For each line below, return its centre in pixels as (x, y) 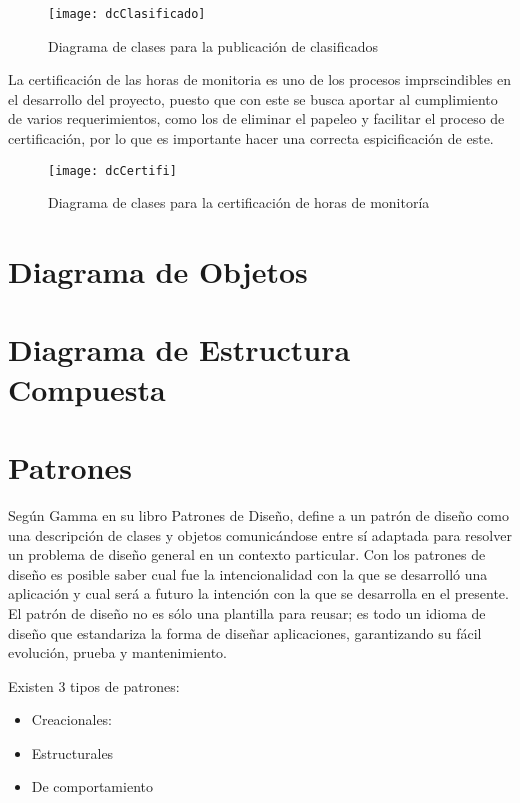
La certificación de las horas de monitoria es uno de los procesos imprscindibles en (260, 79)
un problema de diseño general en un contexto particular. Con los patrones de (247, 554)
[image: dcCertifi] (112, 170)
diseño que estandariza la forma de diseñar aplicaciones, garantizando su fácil (245, 632)
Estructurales (72, 752)
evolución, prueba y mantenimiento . (118, 652)
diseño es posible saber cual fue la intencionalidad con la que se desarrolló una (248, 573)
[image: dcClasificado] (127, 14)
